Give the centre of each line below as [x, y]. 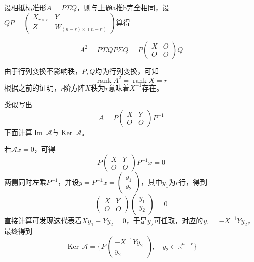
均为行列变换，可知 [127, 71]
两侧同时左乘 [25, 182]
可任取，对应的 [179, 220]
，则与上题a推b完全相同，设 [123, 7]
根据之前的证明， [32, 87]
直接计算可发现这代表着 [43, 220]
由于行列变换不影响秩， [43, 71]
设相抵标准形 [25, 7]
